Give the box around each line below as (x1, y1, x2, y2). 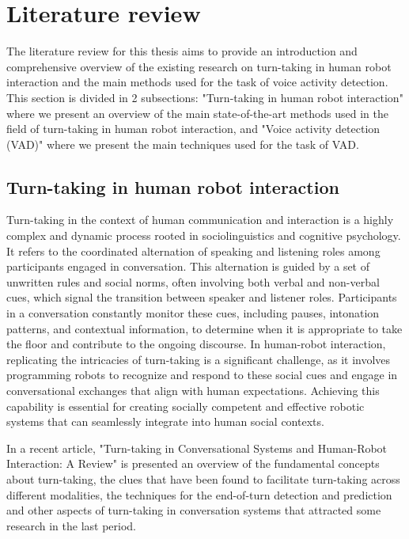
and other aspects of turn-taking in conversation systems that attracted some (6, 502, 381, 518)
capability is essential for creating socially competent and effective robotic (6, 397, 365, 414)
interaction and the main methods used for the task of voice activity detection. (6, 74, 388, 90)
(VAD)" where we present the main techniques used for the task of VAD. (6, 135, 359, 152)
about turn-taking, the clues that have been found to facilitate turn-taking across (6, 470, 400, 487)
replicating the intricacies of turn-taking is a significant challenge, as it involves (6, 351, 391, 367)
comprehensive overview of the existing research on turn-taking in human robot (6, 58, 392, 74)
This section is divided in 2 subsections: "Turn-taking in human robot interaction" (6, 89, 403, 105)
